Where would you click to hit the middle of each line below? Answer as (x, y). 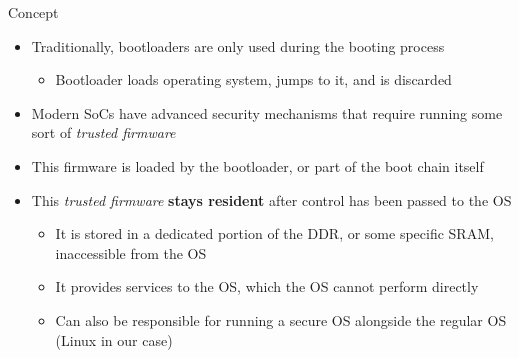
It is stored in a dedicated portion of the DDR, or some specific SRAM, (274, 233)
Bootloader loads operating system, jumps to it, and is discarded (253, 79)
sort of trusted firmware (103, 132)
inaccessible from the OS (131, 252)
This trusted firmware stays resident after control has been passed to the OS (271, 199)
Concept (33, 12)
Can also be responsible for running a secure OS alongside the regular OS (281, 319)
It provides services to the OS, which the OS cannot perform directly (267, 286)
